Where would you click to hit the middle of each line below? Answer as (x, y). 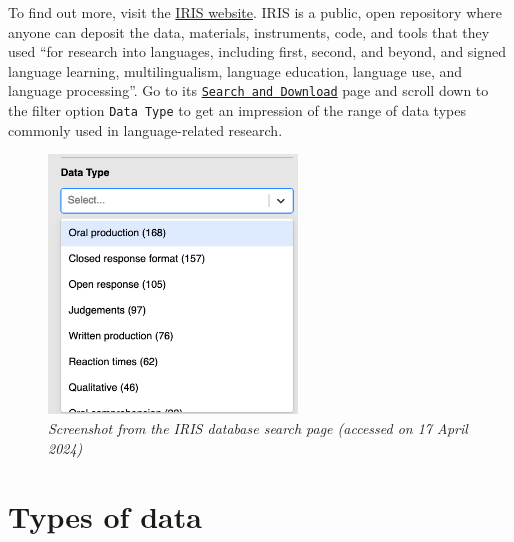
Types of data (105, 516)
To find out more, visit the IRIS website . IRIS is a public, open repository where (255, 12)
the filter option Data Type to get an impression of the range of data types (237, 110)
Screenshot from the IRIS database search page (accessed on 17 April (258, 428)
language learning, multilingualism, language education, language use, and (235, 70)
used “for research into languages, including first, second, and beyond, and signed (257, 51)
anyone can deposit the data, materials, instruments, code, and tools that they (249, 31)
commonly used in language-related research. (145, 129)
